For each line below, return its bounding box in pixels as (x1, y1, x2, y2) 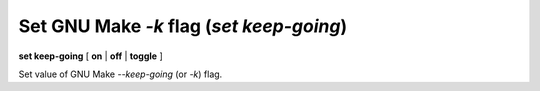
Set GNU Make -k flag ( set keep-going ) (18, 15, 348, 37)
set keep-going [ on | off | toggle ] (18, 50, 164, 62)
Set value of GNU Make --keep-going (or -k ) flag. (18, 68, 223, 80)
